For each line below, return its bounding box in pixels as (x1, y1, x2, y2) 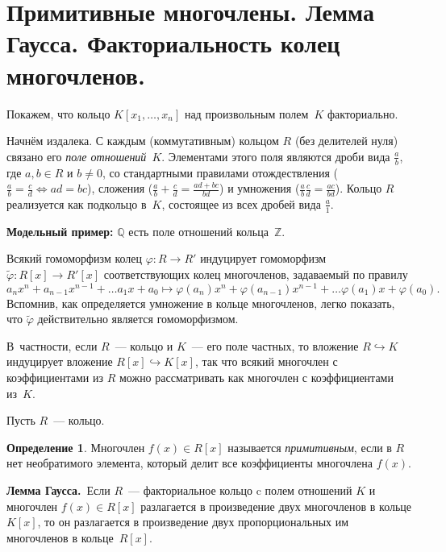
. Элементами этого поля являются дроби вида (161, 147, 390, 164)
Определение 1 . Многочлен (6, 438, 145, 455)
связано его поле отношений (6, 147, 147, 164)
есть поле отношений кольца (128, 222, 269, 239)
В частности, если (6, 337, 98, 354)
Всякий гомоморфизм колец (6, 250, 143, 267)
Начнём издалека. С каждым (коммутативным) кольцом (6, 132, 279, 149)
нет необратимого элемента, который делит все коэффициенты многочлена (6, 454, 373, 471)
